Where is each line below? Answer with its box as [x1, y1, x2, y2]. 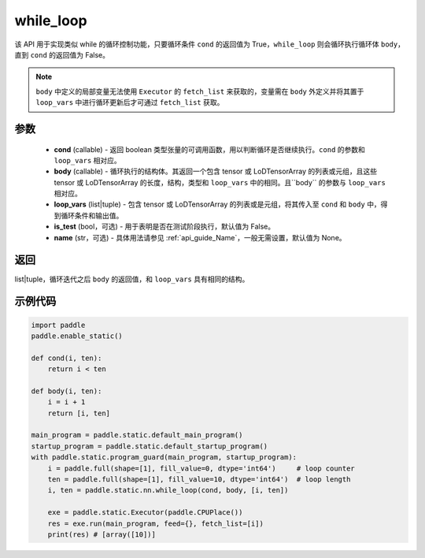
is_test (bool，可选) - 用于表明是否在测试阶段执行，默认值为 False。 [54, 221, 275, 232]
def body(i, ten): [31, 386, 102, 396]
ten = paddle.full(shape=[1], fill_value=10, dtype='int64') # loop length [47, 475, 351, 484]
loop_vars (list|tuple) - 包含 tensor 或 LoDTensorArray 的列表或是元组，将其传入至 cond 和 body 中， [54, 199, 381, 209]
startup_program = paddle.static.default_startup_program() [31, 441, 268, 451]
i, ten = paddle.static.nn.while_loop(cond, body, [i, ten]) [47, 485, 289, 495]
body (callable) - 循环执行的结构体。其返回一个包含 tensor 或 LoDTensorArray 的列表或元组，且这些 [54, 166, 378, 177]
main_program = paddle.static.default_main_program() [31, 430, 243, 440]
